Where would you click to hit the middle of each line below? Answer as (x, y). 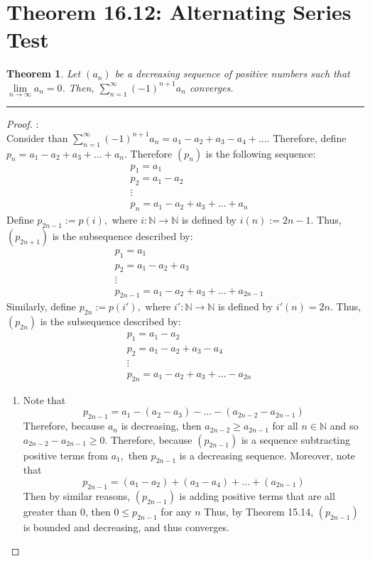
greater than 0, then (67, 511)
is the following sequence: (261, 153)
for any (176, 511)
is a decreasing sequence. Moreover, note (267, 455)
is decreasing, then (161, 426)
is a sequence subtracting (296, 439)
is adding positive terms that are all (257, 495)
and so (344, 426)
